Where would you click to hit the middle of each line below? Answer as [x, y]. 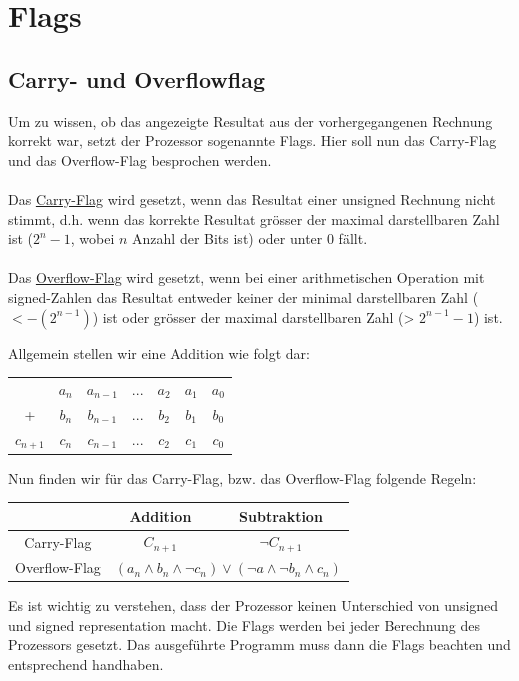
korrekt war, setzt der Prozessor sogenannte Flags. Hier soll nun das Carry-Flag [252, 140]
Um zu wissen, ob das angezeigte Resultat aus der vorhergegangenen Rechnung [250, 120]
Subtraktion [281, 515]
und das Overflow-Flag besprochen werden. [140, 159]
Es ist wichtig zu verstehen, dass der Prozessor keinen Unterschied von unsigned [253, 605]
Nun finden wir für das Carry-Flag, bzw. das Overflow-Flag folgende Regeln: [242, 477]
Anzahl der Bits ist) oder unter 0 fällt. [250, 238]
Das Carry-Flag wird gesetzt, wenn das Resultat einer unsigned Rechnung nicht [252, 198]
